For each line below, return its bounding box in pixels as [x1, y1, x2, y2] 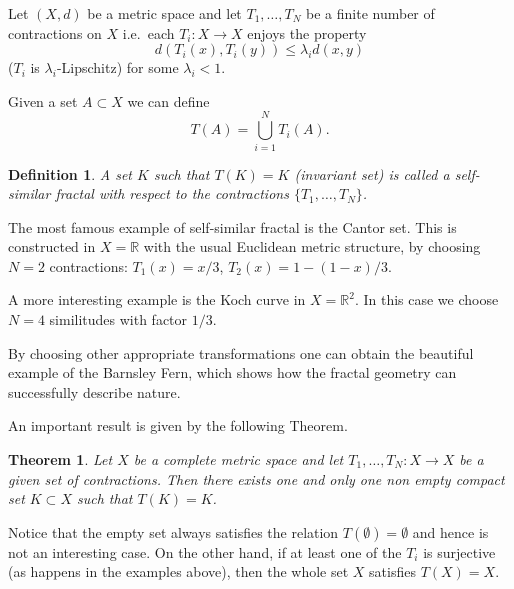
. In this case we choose [354, 289, 499, 310]
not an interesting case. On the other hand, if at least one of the [8, 541, 402, 562]
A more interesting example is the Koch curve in [8, 289, 306, 310]
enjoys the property [247, 22, 367, 43]
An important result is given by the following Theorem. [8, 415, 348, 436]
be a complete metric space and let [133, 449, 344, 470]
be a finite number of [306, 3, 435, 23]
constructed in [8, 236, 96, 257]
